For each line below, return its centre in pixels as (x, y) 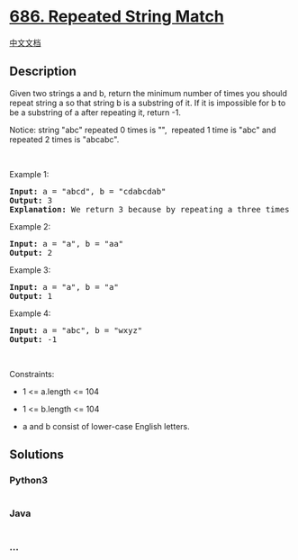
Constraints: (32, 374)
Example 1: (29, 174)
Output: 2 (31, 253)
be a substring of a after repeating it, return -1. (95, 112)
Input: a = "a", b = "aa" (67, 244)
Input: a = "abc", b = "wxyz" (76, 330)
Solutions (37, 455)
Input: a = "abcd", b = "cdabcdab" (88, 191)
